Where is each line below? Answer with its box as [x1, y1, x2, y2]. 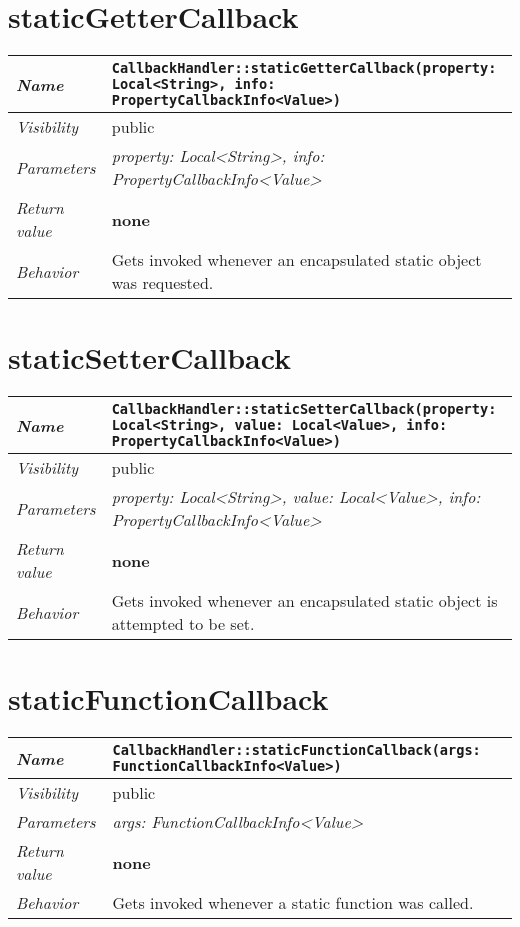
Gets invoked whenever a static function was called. [112, 891, 474, 915]
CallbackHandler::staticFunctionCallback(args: [112, 742, 481, 759]
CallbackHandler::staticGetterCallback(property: [111, 60, 497, 77]
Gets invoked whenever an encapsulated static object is [111, 589, 498, 613]
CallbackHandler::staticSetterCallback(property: [111, 401, 497, 418]
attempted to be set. [111, 612, 255, 636]
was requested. [111, 271, 214, 295]
